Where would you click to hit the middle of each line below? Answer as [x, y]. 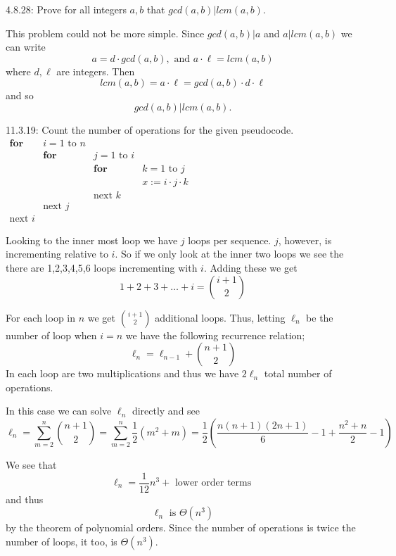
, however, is [305, 240]
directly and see [166, 411]
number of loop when [51, 335]
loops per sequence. [230, 240]
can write [26, 47]
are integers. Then [96, 71]
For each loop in [41, 317]
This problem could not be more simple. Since [105, 33]
